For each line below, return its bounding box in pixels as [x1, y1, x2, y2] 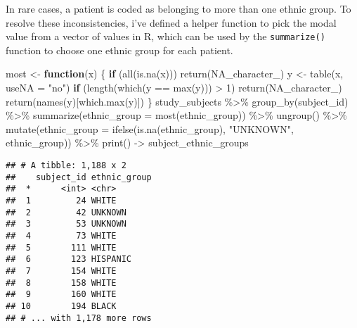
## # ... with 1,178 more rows [6, 313, 152, 323]
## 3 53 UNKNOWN [6, 219, 126, 229]
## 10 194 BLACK [6, 301, 117, 311]
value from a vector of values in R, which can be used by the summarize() [6, 29, 325, 44]
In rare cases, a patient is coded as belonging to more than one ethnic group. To [6, 1, 351, 15]
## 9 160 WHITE [6, 289, 117, 300]
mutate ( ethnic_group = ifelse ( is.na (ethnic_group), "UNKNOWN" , [6, 121, 294, 136]
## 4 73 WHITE [6, 230, 117, 241]
